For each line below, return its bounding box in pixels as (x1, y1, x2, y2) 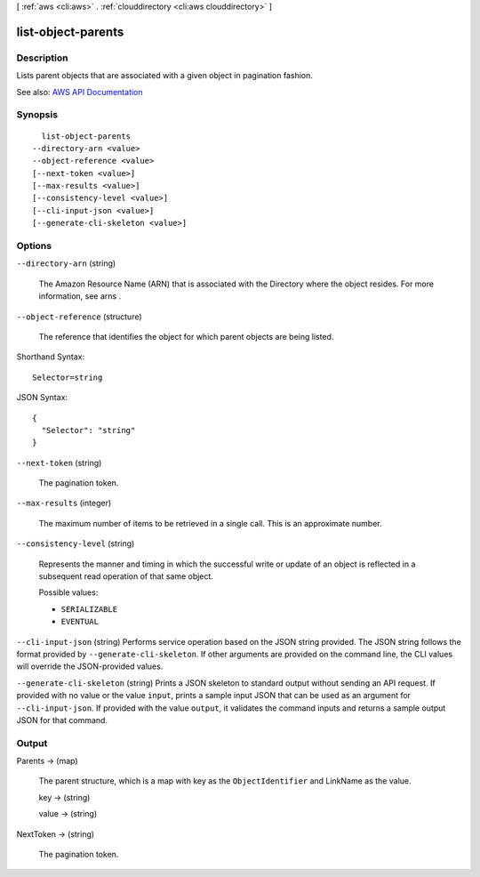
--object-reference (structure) (16, 311, 142, 322)
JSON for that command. (16, 714, 108, 725)
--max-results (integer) (16, 498, 112, 509)
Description (16, 52, 68, 64)
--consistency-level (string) (16, 538, 135, 549)
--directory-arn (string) (16, 258, 116, 269)
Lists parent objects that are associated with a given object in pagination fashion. (16, 70, 313, 81)
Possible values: (38, 587, 99, 598)
